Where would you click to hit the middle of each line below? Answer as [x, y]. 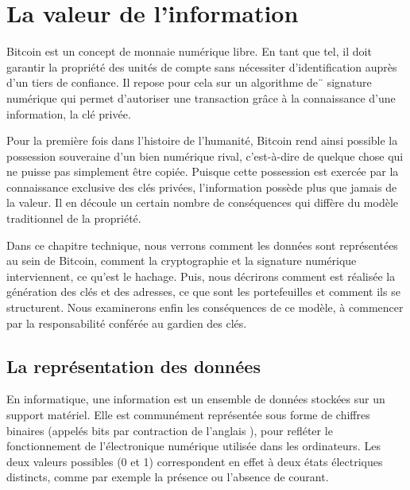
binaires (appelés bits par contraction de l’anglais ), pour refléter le [170, 430]
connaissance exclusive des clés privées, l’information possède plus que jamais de [202, 187]
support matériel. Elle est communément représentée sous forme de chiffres [188, 415]
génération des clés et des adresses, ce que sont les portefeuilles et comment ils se [203, 292]
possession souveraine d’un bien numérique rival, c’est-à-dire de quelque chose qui [205, 156]
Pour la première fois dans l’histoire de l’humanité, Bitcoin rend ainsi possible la [202, 140]
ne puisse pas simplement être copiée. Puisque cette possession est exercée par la [203, 171]
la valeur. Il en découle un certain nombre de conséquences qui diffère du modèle [202, 202]
